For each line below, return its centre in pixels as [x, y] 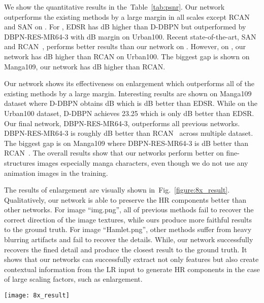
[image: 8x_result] [37, 296]
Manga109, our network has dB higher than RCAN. [85, 66]
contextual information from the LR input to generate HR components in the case [132, 269]
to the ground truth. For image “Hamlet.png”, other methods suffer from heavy [128, 229]
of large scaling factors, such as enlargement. [73, 279]
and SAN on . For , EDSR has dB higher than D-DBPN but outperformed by [125, 27]
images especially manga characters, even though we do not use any [143, 162]
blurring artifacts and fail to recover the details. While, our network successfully [129, 239]
